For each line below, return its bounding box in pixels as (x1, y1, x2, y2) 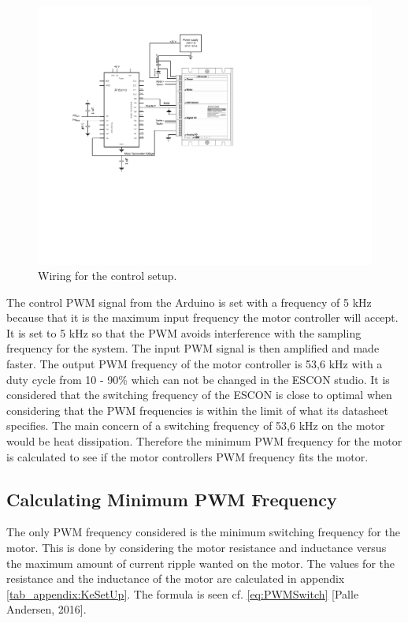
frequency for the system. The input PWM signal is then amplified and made (6, 340, 380, 356)
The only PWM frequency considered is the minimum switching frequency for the (6, 524, 400, 540)
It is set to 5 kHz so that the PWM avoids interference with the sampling (6, 324, 362, 341)
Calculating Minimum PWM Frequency (6, 487, 337, 511)
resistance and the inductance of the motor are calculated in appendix (6, 570, 345, 587)
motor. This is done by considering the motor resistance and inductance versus (6, 539, 387, 556)
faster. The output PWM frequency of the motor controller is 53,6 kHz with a (6, 356, 383, 372)
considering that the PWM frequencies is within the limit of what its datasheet (6, 401, 388, 418)
